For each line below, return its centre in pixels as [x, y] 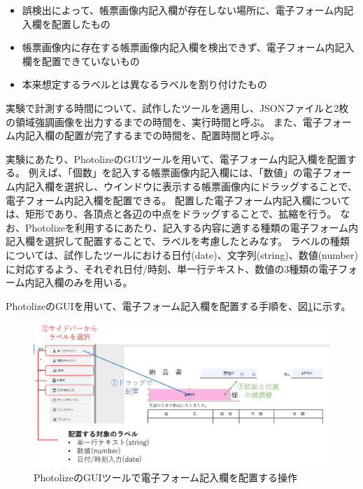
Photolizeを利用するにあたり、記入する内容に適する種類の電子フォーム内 [191, 227]
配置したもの [81, 23]
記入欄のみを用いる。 [84, 282]
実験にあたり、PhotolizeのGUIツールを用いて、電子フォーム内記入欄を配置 [176, 158]
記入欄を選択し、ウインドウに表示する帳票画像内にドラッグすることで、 [191, 186]
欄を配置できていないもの [81, 61]
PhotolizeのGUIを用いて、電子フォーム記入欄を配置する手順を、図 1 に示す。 [178, 305]
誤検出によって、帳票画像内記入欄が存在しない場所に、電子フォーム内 [183, 10]
